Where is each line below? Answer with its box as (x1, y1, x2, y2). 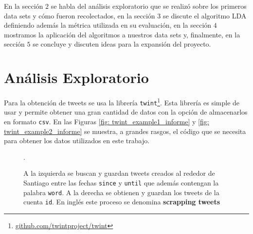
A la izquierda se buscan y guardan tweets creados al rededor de (23, 168, 215, 178)
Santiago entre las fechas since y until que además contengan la (23, 178, 219, 188)
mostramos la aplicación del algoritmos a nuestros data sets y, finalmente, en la (4, 29, 240, 39)
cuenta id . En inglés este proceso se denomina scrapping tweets (23, 197, 220, 207)
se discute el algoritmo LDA (163, 10, 247, 20)
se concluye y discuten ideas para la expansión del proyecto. (33, 39, 211, 49)
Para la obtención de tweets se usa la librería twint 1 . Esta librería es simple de (4, 96, 240, 107)
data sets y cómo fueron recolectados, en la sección (4, 10, 155, 20)
